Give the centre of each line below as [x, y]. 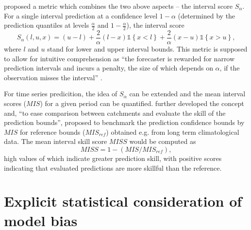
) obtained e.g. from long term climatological [173, 132]
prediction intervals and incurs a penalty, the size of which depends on [109, 68]
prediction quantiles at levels [47, 25]
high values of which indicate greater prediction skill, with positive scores [113, 158]
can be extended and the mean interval [187, 94]
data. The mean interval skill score [56, 141]
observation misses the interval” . [53, 77]
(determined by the [207, 15]
